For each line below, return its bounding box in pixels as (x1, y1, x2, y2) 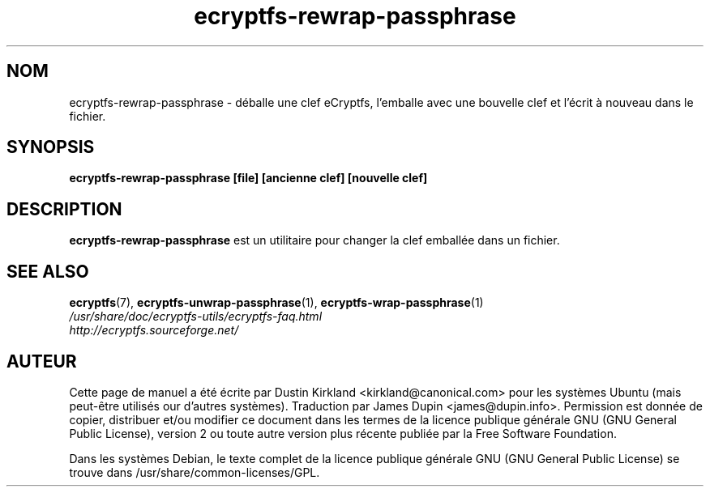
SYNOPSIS (6, 137, 95, 158)
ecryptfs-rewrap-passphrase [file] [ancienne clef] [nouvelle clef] (69, 171, 428, 185)
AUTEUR (6, 351, 77, 372)
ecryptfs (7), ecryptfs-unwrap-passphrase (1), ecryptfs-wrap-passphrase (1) (69, 295, 484, 310)
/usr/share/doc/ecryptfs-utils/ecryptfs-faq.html (69, 309, 323, 324)
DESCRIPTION (6, 198, 122, 219)
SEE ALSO (6, 261, 89, 282)
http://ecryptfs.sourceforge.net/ (69, 323, 239, 338)
